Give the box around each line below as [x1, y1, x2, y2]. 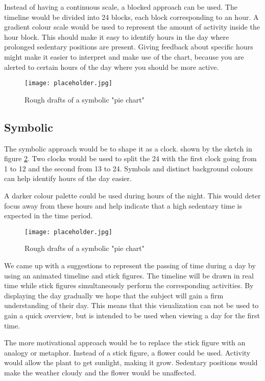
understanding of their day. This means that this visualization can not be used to [4, 300, 259, 311]
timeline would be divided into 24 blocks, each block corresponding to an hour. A [4, 11, 259, 22]
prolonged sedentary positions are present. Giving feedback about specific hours [4, 41, 253, 52]
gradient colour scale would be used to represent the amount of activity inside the [4, 21, 260, 32]
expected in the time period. [4, 210, 93, 221]
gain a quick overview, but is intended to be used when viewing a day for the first [4, 310, 260, 320]
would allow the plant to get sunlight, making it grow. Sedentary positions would [4, 357, 258, 368]
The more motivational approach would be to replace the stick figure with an [4, 337, 246, 348]
